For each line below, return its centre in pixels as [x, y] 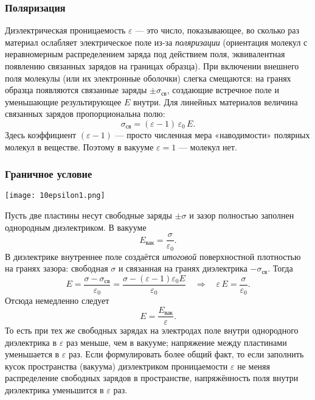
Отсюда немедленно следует [57, 300]
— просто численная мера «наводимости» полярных [213, 134]
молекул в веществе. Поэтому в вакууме [79, 146]
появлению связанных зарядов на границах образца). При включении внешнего [152, 66]
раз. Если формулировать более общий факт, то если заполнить [186, 354]
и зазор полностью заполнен [242, 215]
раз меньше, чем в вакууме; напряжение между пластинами [176, 342]
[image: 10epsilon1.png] [55, 196]
